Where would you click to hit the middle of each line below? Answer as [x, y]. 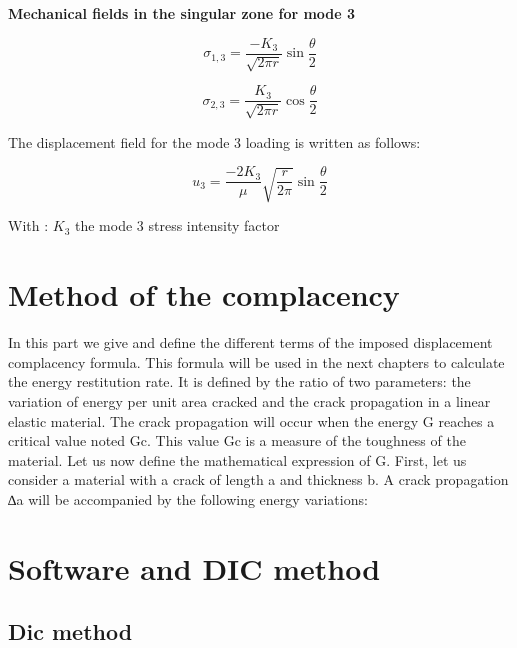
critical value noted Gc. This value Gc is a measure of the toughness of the [237, 440]
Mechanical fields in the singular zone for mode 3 [182, 13]
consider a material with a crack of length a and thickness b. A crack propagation [258, 479]
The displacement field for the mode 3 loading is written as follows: [214, 141]
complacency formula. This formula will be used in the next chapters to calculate [256, 361]
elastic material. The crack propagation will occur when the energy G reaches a [251, 420]
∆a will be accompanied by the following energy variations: [188, 498]
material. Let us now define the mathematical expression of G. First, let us [237, 459]
